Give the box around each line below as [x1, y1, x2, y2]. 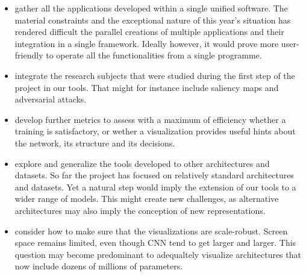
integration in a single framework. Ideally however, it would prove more [14, 37, 279, 49]
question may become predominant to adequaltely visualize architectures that [14, 248, 301, 260]
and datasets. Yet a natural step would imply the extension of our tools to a [14, 180, 296, 193]
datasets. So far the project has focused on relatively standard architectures [14, 169, 294, 181]
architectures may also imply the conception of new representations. [14, 204, 266, 216]
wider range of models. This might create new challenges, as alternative [14, 192, 279, 205]
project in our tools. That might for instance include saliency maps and [14, 81, 279, 93]
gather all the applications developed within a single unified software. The [14, 2, 288, 14]
